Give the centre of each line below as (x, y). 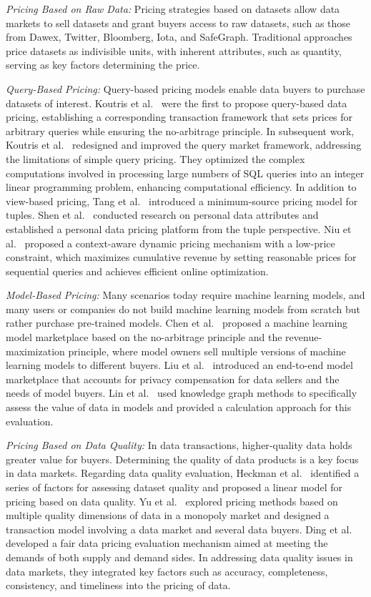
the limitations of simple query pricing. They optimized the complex (155, 158)
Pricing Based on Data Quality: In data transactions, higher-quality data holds (179, 445)
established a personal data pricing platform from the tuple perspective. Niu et (179, 228)
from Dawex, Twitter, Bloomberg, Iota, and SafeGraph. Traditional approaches (179, 37)
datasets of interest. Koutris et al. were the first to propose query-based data (177, 103)
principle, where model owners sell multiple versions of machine (207, 351)
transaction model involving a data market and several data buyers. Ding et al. (179, 529)
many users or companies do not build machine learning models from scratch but (183, 309)
